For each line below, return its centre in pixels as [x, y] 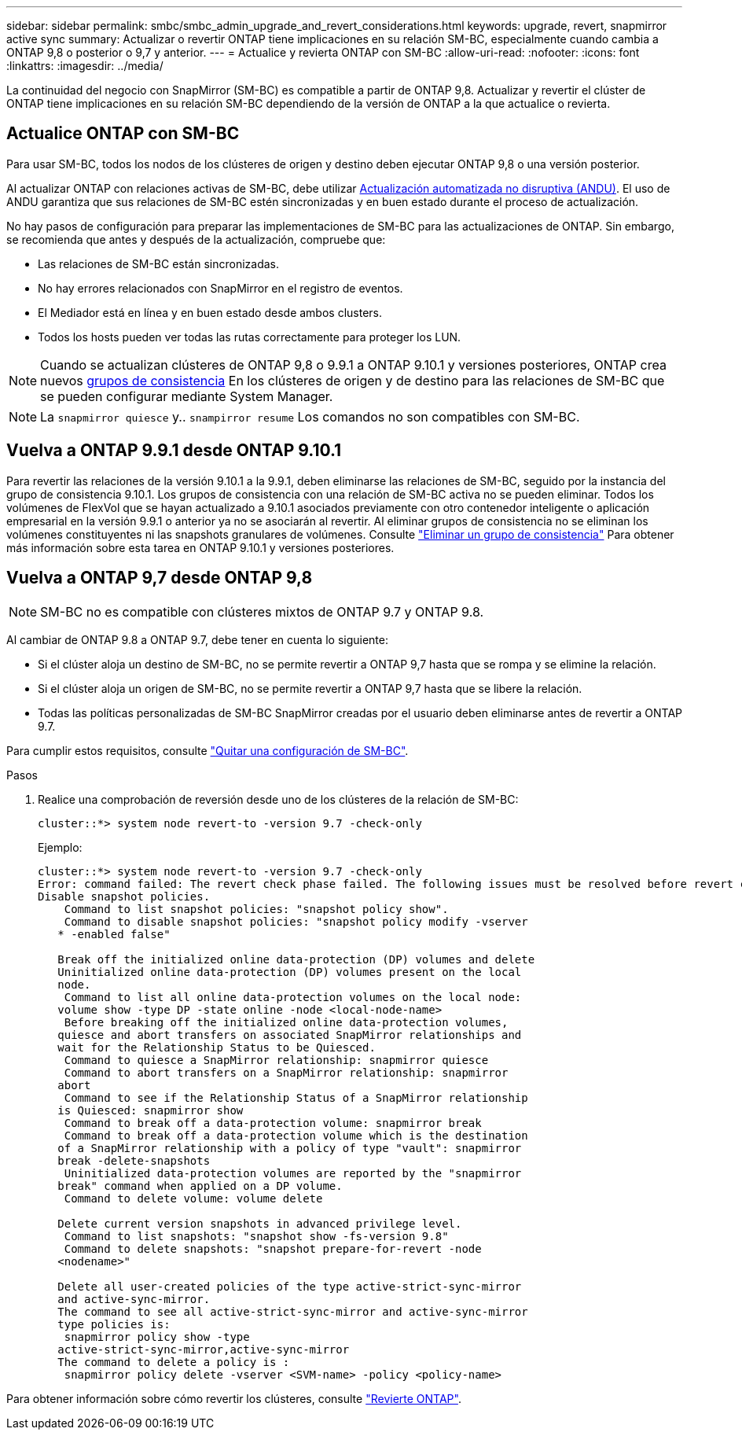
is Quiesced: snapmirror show [151, 1110]
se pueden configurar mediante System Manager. [187, 396]
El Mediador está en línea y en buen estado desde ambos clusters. [210, 312]
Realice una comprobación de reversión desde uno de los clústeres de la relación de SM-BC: [278, 799]
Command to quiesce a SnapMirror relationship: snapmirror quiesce [276, 1060]
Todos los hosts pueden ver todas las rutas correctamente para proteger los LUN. [250, 337]
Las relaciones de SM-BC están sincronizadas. [159, 263]
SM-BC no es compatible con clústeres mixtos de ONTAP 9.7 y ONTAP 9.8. [262, 611]
